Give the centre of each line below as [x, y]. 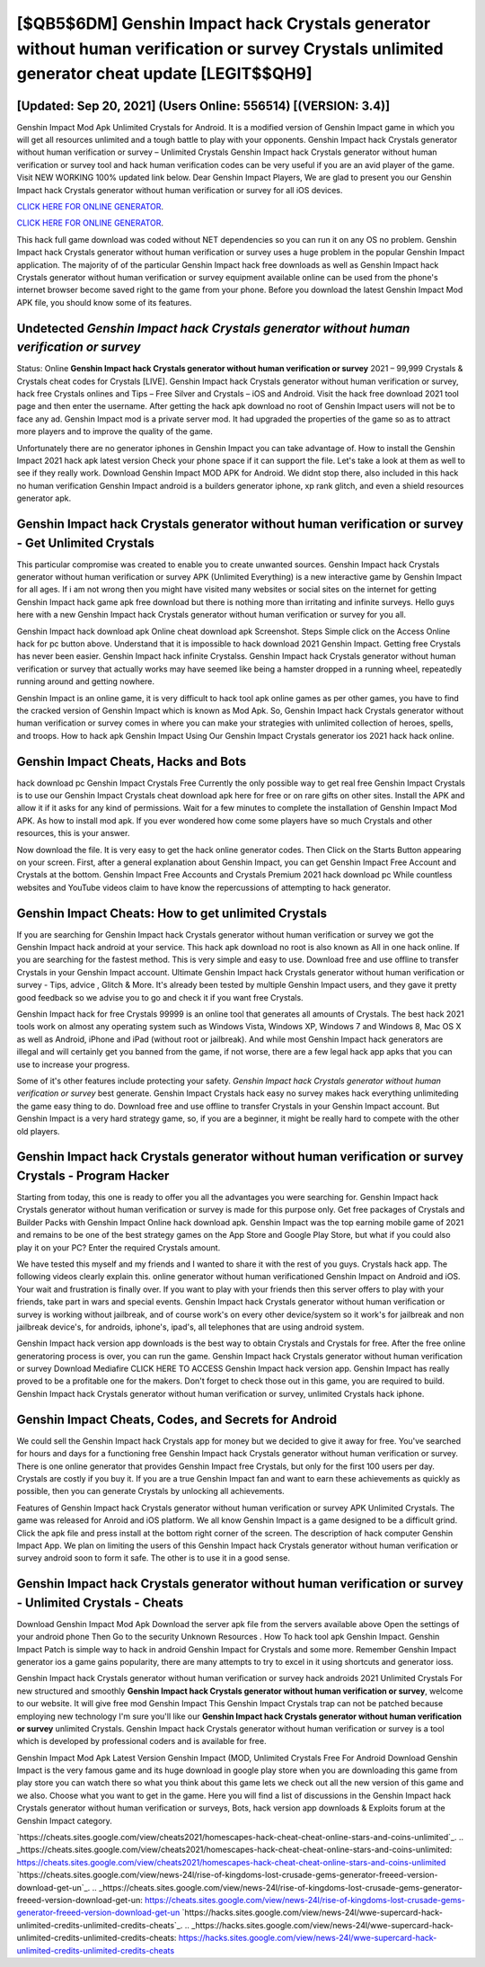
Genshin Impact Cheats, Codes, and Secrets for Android [177, 1419]
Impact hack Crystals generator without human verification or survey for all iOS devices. [180, 190]
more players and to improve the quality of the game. [115, 432]
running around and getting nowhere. [85, 681]
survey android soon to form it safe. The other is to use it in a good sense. [154, 1558]
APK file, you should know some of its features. [104, 302]
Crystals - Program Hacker [93, 1175]
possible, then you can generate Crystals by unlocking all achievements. [150, 1491]
